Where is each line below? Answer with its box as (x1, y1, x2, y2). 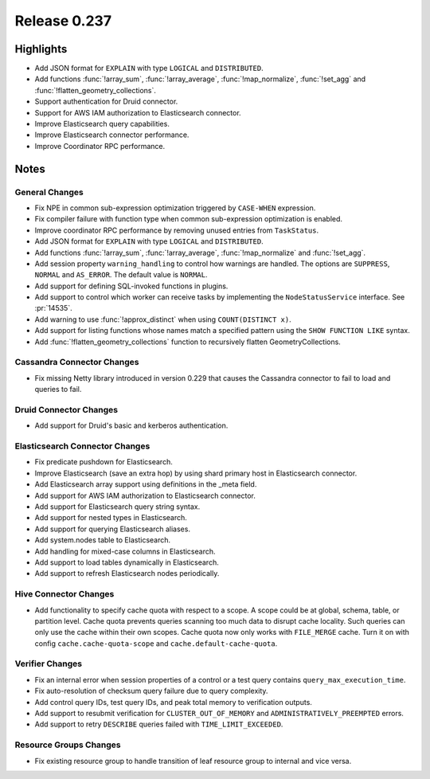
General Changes (14, 186, 84, 198)
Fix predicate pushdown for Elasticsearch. (34, 457, 173, 467)
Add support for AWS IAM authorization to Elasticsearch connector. (34, 491, 256, 500)
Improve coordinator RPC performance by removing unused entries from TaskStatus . (34, 225, 319, 235)
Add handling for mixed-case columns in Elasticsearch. (34, 546, 216, 556)
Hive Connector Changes (14, 589, 115, 600)
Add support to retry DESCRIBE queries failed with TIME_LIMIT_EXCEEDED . (34, 719, 283, 729)
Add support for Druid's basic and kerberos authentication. (34, 421, 229, 430)
